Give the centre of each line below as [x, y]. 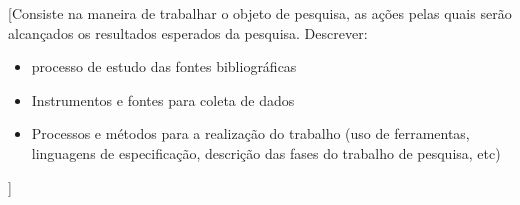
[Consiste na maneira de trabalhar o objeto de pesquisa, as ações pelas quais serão [260, 13]
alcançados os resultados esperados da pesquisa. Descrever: [188, 32]
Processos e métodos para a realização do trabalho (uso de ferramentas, [250, 133]
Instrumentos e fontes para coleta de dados [163, 99]
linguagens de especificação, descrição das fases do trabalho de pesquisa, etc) [266, 152]
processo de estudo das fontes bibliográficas [164, 66]
